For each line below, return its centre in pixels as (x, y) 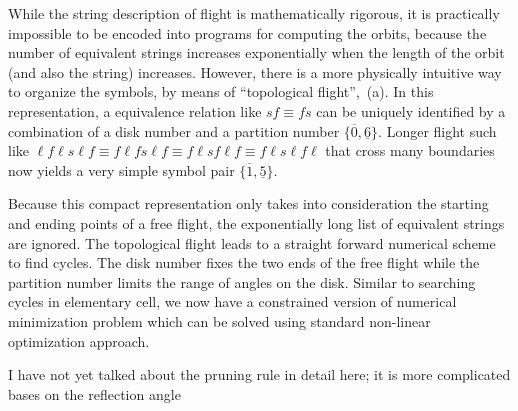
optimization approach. (79, 340)
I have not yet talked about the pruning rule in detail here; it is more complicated (259, 374)
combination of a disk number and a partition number (174, 130)
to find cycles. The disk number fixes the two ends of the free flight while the (244, 262)
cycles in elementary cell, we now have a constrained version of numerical (232, 301)
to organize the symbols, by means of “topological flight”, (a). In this (221, 91)
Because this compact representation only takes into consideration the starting (248, 203)
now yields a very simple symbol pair (121, 169)
